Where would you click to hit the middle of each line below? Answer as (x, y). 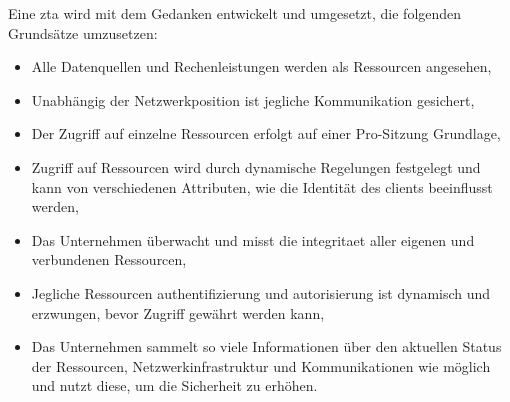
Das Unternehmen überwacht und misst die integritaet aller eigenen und (253, 239)
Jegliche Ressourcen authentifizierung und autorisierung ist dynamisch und (261, 292)
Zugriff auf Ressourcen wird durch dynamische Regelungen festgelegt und (256, 166)
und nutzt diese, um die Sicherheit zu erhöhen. (174, 385)
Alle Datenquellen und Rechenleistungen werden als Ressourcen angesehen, (261, 66)
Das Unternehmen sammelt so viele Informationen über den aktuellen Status (266, 346)
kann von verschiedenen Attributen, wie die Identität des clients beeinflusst (262, 186)
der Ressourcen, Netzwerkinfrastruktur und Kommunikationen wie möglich (261, 365)
